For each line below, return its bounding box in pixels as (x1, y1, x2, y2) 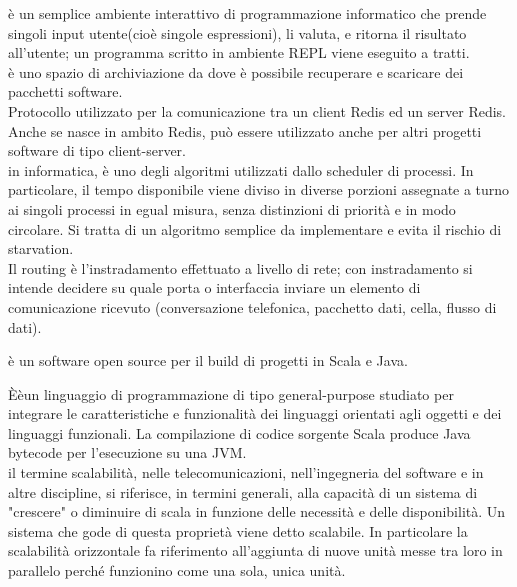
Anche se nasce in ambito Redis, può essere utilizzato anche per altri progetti (8, 120, 482, 141)
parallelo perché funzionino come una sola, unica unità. (8, 560, 346, 581)
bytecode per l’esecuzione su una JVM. (8, 442, 247, 463)
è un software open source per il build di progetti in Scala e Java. (8, 350, 408, 371)
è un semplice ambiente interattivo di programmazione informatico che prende (8, 3, 487, 23)
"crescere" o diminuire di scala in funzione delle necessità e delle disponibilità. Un (8, 501, 506, 522)
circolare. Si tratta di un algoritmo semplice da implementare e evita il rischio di (8, 218, 502, 239)
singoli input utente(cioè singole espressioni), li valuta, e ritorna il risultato (8, 22, 467, 43)
